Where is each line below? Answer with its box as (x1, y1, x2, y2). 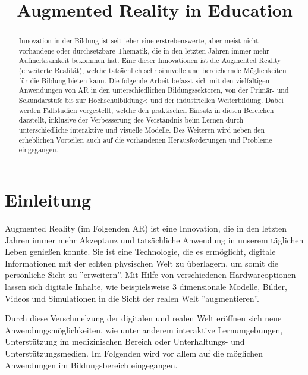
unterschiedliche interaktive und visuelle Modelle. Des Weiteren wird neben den (18, 125, 265, 135)
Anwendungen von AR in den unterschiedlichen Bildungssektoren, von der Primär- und (18, 85, 289, 95)
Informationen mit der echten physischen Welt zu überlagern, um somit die (5, 257, 279, 269)
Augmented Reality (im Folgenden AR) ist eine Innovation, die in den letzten (5, 221, 287, 234)
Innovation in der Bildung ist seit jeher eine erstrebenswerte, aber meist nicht (18, 36, 259, 46)
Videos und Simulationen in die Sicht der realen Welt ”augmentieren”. (5, 292, 259, 304)
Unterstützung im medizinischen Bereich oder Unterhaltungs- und (5, 335, 245, 348)
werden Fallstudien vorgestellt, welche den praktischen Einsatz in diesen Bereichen (18, 105, 274, 115)
